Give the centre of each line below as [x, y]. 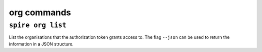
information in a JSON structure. [41, 44]
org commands [40, 12]
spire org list [38, 25]
